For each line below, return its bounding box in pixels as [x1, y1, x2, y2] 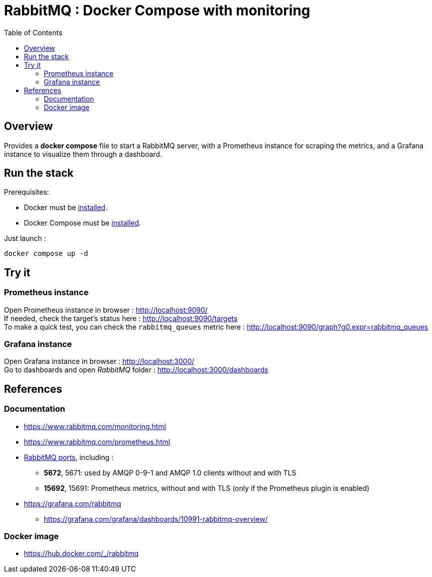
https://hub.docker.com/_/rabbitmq [24, 549, 139, 558]
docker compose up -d [4, 249, 88, 258]
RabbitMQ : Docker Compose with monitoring [4, 2, 310, 19]
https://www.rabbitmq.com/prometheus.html [24, 437, 170, 446]
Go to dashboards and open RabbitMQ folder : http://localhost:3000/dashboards [4, 365, 269, 374]
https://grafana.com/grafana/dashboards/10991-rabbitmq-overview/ [44, 514, 268, 523]
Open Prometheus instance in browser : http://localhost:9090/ [4, 305, 208, 314]
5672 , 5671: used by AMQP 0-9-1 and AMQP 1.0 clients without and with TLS [44, 468, 296, 477]
